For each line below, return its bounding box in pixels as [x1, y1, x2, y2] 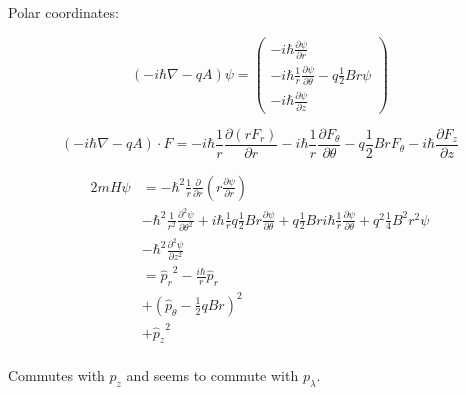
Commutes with [8, 365, 105, 386]
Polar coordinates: [8, 2, 119, 22]
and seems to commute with [126, 365, 299, 386]
